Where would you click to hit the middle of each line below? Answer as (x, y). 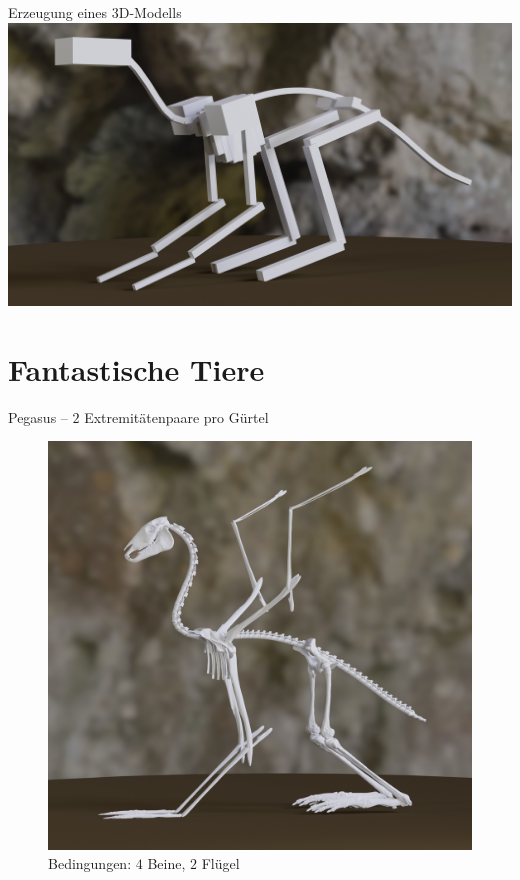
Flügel (220, 863)
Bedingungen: (90, 863)
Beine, (166, 863)
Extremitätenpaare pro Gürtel (176, 416)
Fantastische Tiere (136, 368)
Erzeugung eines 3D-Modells (95, 12)
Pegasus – (38, 416)
